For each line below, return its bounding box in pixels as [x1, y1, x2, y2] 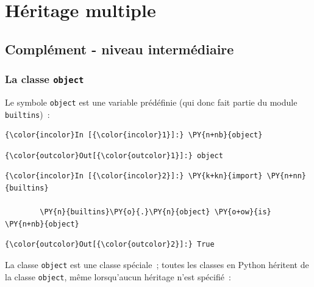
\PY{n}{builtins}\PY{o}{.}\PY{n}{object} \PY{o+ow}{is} [40, 208, 271, 217]
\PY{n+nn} [266, 172, 306, 181]
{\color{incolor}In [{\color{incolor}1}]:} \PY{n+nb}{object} [5, 131, 263, 140]
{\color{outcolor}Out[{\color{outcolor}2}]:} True [5, 240, 215, 249]
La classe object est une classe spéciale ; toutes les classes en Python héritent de [5, 258, 309, 271]
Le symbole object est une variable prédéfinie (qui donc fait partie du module [5, 95, 298, 108]
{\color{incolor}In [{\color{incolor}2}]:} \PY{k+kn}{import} [5, 172, 263, 181]
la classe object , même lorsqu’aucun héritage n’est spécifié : [5, 270, 231, 283]
